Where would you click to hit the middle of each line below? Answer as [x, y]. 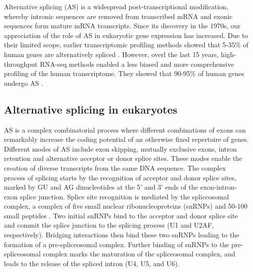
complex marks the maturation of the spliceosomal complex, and [139, 254]
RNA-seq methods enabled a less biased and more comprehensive [137, 64]
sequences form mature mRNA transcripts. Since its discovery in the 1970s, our [122, 26]
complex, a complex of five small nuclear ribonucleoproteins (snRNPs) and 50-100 [126, 206]
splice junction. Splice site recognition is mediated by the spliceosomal [125, 196]
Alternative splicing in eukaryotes [91, 109]
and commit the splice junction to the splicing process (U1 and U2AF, [109, 225]
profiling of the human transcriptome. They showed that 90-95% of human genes [124, 73]
